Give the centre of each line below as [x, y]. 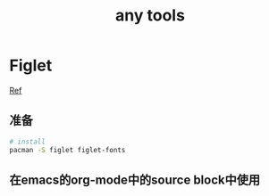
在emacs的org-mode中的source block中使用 [135, 180]
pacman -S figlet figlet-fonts [67, 150]
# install [28, 142]
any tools [150, 16]
